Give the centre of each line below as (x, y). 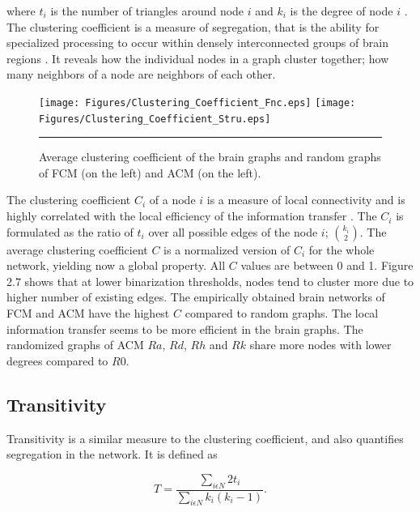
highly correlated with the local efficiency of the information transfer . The (192, 216)
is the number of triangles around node (147, 11)
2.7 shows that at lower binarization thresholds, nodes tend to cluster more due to (210, 281)
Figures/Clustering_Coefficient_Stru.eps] (155, 119)
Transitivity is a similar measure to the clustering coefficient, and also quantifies (205, 438)
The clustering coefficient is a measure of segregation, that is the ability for (193, 26)
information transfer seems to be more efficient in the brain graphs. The (185, 329)
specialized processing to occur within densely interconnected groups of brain (197, 43)
